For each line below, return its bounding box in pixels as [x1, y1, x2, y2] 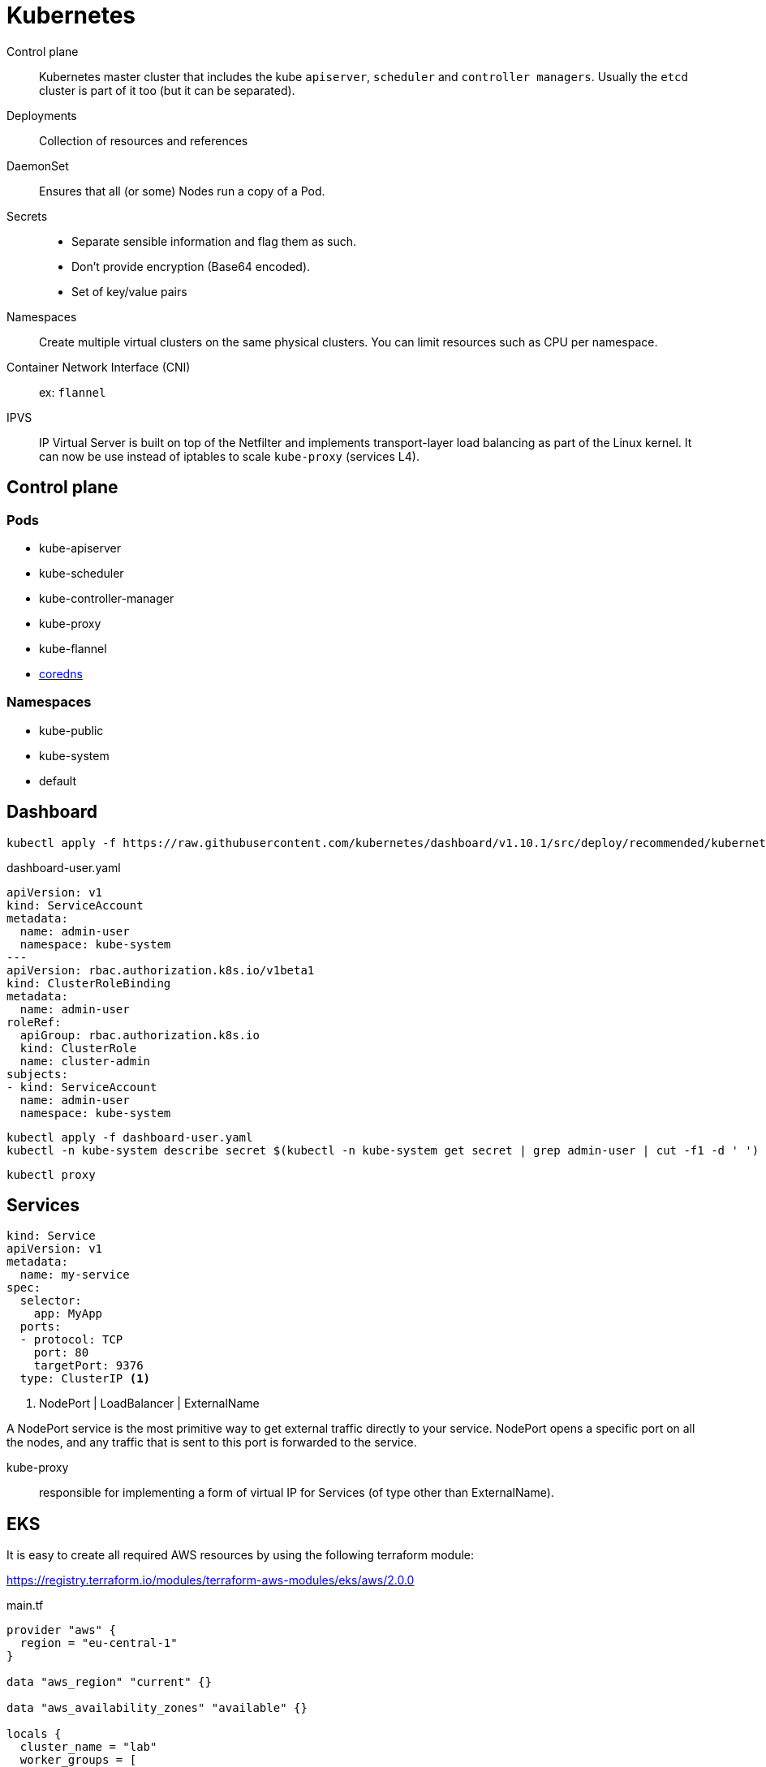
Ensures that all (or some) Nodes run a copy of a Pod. [39, 183, 325, 198]
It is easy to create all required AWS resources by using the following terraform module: [6, 1548, 474, 1563]
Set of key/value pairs [71, 284, 187, 299]
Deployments [6, 108, 77, 123]
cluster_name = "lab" [19, 1740, 157, 1754]
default [39, 773, 77, 788]
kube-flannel [39, 641, 107, 656]
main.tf [6, 1598, 44, 1613]
